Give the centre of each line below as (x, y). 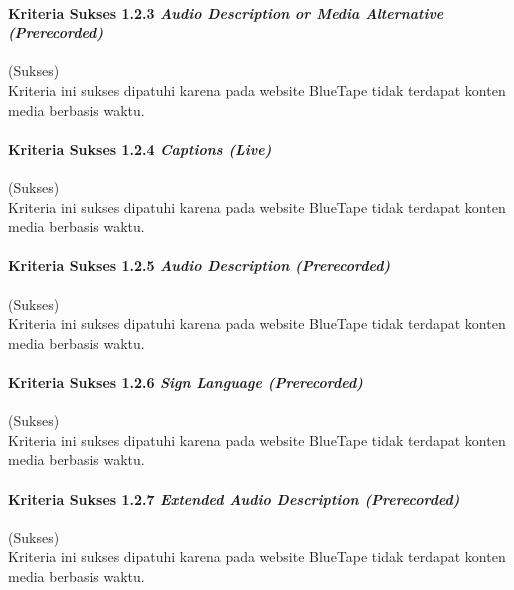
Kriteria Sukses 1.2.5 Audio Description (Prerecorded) (199, 265)
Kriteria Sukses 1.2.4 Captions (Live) (140, 148)
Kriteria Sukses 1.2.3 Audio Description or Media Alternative (226, 12)
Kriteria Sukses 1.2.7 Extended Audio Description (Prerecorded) (234, 498)
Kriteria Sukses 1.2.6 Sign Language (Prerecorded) (185, 381)
